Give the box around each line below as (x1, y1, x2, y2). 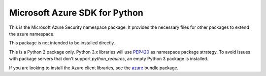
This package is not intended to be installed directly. (9, 40, 115, 46)
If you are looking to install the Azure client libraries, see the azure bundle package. (9, 65, 179, 71)
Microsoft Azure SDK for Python (9, 7, 144, 18)
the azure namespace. (9, 31, 55, 37)
